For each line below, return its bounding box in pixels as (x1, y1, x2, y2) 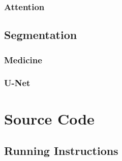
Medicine (4, 53, 42, 66)
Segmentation (4, 27, 77, 43)
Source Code (4, 108, 95, 129)
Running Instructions (4, 143, 118, 158)
